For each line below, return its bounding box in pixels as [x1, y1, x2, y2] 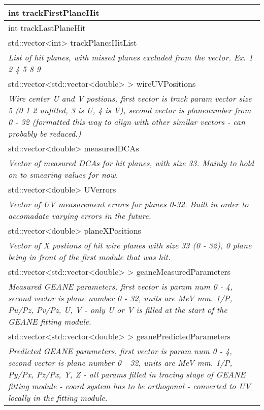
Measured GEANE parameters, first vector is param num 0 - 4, [8, 280, 233, 292]
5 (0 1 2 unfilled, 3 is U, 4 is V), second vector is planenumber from [8, 104, 251, 116]
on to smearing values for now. [8, 169, 118, 180]
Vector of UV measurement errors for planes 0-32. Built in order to [8, 198, 249, 210]
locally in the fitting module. [8, 392, 108, 403]
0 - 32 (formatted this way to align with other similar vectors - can [8, 116, 246, 128]
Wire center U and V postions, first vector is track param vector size [8, 92, 252, 104]
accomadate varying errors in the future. [8, 210, 151, 222]
